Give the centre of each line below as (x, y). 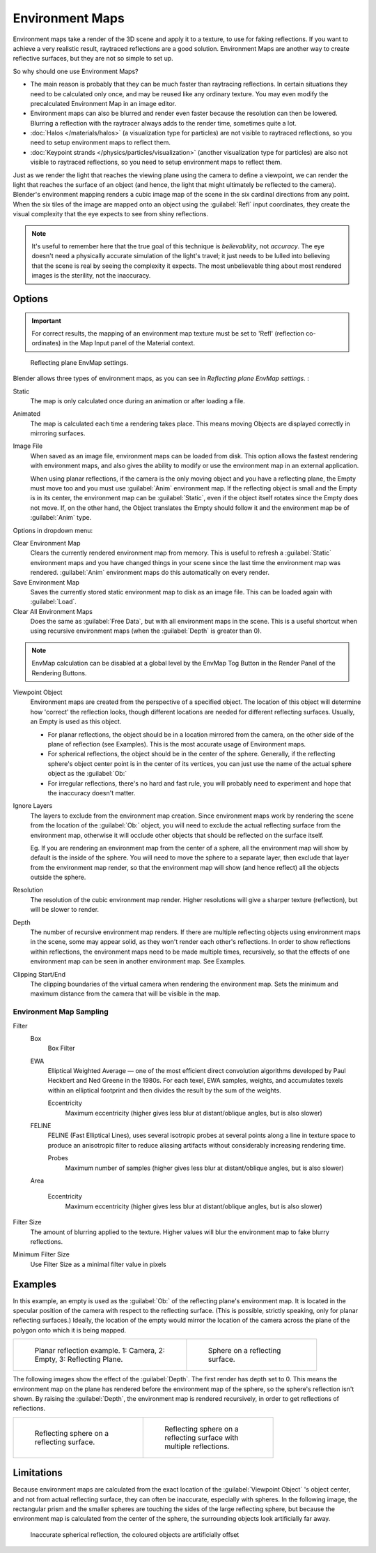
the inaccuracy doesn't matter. (92, 793)
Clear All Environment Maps (53, 611)
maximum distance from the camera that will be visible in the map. (125, 993)
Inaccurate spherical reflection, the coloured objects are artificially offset (135, 1534)
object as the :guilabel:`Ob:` (87, 774)
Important (47, 320)
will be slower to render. (65, 910)
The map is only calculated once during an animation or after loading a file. (138, 400)
